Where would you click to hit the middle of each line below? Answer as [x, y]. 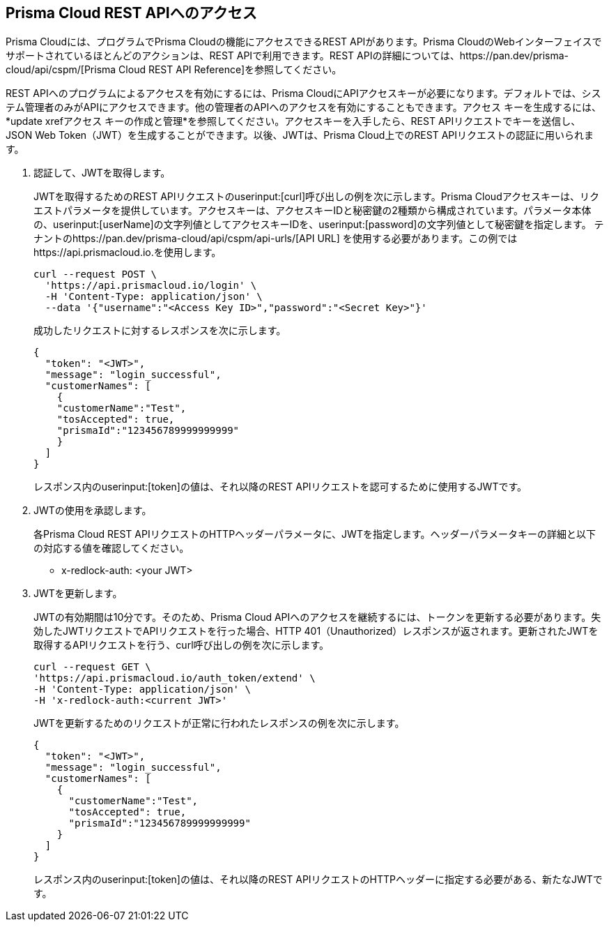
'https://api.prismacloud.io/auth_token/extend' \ [175, 678]
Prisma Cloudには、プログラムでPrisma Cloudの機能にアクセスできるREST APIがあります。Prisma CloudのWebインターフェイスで [304, 42]
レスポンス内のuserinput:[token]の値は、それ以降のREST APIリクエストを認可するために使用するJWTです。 [280, 487]
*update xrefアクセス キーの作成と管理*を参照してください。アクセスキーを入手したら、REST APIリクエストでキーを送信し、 [293, 121]
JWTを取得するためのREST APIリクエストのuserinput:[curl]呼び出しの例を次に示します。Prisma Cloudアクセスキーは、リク [317, 197]
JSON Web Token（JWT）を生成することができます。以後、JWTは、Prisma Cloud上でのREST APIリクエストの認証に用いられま [300, 135]
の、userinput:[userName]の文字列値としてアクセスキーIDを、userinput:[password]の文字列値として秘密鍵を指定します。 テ [319, 225]
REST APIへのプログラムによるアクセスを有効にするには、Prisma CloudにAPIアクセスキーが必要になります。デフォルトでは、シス [303, 93]
